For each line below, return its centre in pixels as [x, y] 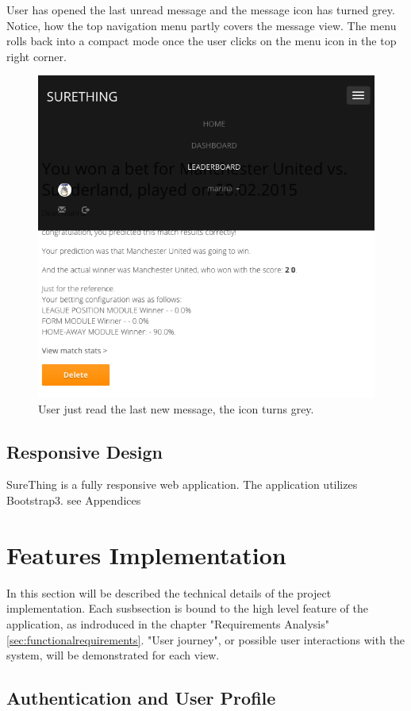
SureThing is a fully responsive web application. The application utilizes [182, 484]
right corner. [36, 56]
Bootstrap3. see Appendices [74, 500]
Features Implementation [146, 554]
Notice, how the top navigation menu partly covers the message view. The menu [202, 25]
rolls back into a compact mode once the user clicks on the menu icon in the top [202, 41]
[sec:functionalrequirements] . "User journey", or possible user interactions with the [206, 639]
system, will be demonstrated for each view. [113, 655]
